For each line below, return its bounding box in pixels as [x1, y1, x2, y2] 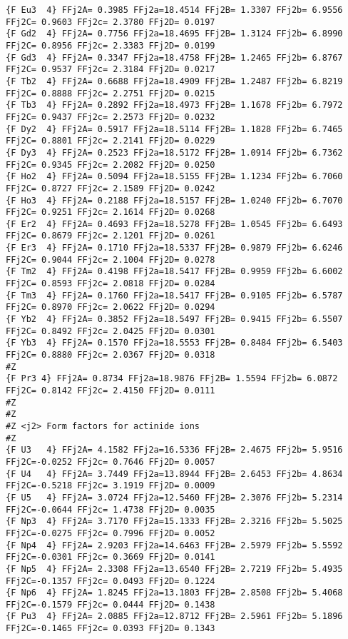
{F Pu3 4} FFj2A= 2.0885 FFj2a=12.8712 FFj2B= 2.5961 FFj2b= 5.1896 [6, 611, 343, 622]
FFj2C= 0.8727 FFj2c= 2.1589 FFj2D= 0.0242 [6, 183, 215, 193]
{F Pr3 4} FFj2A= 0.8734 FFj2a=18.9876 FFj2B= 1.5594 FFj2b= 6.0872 [6, 373, 338, 384]
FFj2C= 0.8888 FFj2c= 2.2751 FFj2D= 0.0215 [6, 88, 215, 99]
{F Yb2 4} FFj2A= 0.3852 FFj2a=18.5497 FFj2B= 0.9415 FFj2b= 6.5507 [6, 314, 343, 325]
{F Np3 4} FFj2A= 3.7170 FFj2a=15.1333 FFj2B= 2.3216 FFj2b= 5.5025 [6, 516, 343, 527]
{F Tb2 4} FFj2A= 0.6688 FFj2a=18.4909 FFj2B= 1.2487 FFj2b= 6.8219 [6, 76, 343, 86]
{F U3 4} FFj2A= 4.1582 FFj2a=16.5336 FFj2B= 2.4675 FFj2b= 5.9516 [6, 445, 343, 456]
